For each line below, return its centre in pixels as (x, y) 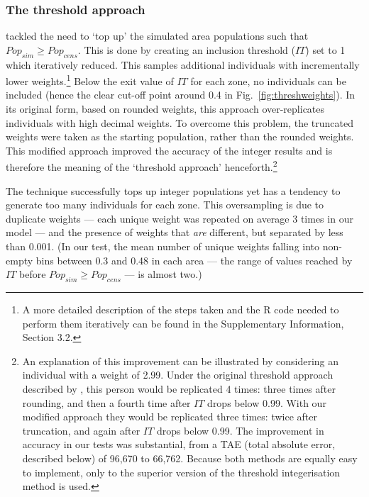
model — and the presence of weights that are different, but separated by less (175, 232)
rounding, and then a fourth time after (106, 402)
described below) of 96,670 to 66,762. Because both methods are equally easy (190, 458)
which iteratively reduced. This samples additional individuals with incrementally (183, 64)
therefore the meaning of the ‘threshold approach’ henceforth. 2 (142, 166)
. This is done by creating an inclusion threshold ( (186, 49)
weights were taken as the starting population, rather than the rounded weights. (180, 136)
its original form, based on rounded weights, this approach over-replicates (165, 109)
